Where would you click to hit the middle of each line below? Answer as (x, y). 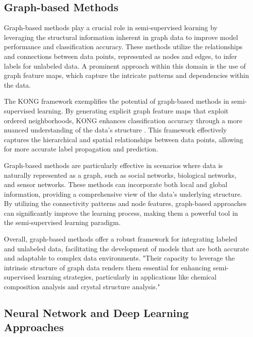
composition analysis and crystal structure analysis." (82, 287)
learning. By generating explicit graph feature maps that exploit (133, 110)
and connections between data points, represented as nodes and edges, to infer (120, 56)
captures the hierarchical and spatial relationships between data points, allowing (124, 139)
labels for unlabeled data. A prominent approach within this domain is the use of (125, 66)
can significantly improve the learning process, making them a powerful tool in (121, 213)
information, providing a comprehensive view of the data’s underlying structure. (123, 194)
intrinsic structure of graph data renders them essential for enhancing (108, 267)
